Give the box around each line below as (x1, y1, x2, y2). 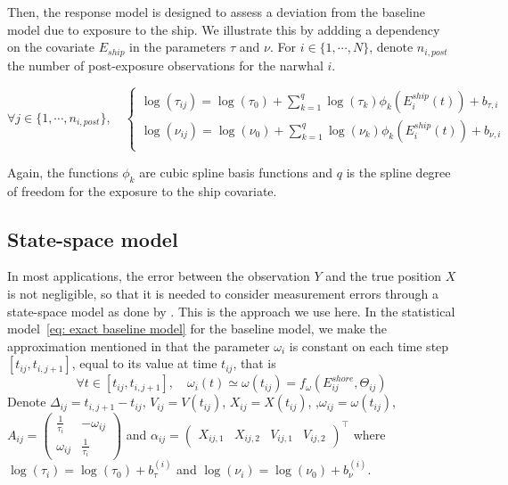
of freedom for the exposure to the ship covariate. (7, 181, 277, 200)
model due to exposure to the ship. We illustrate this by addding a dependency (7, 20, 440, 38)
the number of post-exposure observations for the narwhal (7, 55, 324, 74)
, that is (233, 354, 276, 373)
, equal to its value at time (71, 354, 217, 373)
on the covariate (7, 37, 95, 56)
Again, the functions (7, 162, 119, 181)
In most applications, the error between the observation (7, 267, 310, 285)
